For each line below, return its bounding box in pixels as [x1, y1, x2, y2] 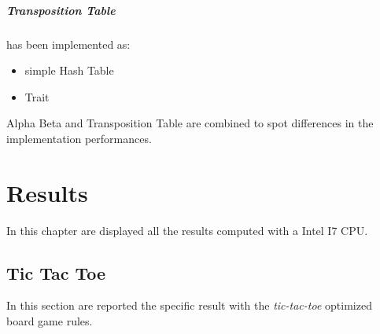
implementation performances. [6, 130, 152, 146]
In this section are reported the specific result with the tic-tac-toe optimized [6, 297, 372, 314]
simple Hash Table [24, 62, 114, 79]
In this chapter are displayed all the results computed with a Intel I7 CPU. [6, 222, 368, 238]
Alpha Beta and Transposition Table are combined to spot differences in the [6, 115, 374, 131]
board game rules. [6, 313, 93, 329]
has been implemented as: [6, 35, 131, 52]
